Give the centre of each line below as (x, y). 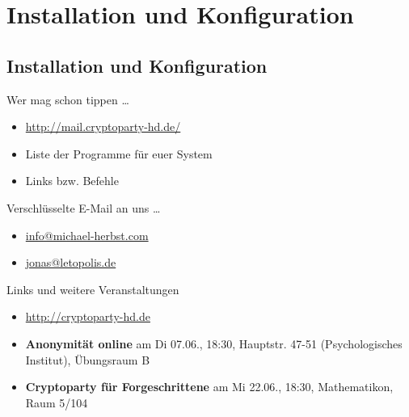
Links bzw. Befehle (72, 181)
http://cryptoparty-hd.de (88, 316)
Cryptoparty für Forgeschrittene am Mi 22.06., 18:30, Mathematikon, (209, 387)
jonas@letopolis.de (71, 262)
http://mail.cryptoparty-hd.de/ (103, 126)
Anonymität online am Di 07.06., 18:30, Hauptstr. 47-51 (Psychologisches (214, 343)
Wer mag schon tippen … (68, 99)
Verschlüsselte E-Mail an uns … (84, 207)
